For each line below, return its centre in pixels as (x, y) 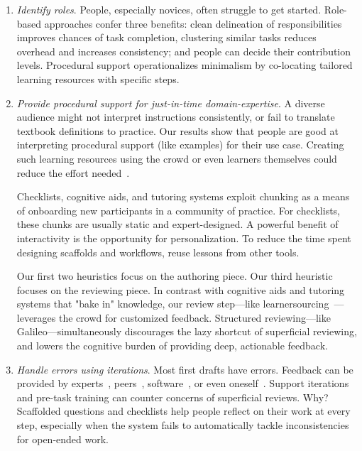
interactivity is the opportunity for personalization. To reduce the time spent (184, 238)
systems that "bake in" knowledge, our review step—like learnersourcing (173, 304)
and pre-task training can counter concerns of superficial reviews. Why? (172, 397)
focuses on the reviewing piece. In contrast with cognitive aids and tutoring (181, 289)
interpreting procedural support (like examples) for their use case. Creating (180, 145)
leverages (36, 317)
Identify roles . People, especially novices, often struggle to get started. (169, 9)
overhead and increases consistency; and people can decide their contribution (184, 51)
